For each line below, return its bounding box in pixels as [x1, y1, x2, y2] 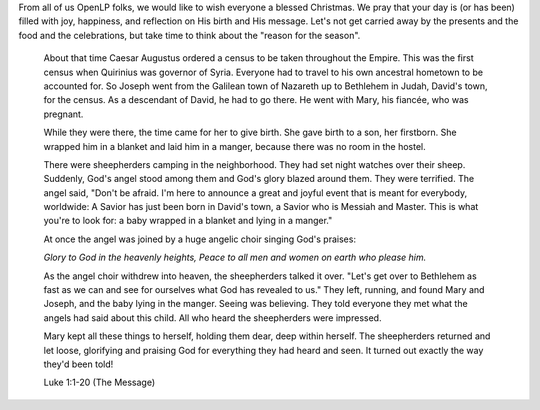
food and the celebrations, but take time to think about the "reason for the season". [18, 29, 361, 41]
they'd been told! [43, 358, 114, 370]
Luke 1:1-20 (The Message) [43, 376, 156, 389]
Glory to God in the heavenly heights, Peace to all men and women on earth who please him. [43, 251, 427, 264]
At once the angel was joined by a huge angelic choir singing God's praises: [43, 233, 357, 245]
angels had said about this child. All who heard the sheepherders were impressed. [43, 311, 382, 324]
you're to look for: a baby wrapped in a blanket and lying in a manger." [43, 215, 333, 227]
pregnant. [43, 108, 84, 120]
